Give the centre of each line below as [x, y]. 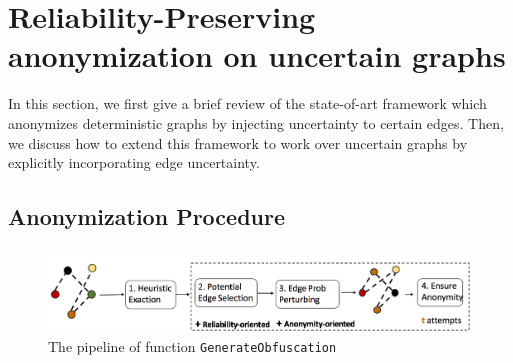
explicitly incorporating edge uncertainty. [134, 162]
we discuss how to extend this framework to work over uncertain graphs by [238, 142]
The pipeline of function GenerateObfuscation [192, 346]
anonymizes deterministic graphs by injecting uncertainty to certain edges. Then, [256, 122]
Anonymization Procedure [147, 216]
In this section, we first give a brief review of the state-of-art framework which [247, 103]
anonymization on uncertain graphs [257, 55]
